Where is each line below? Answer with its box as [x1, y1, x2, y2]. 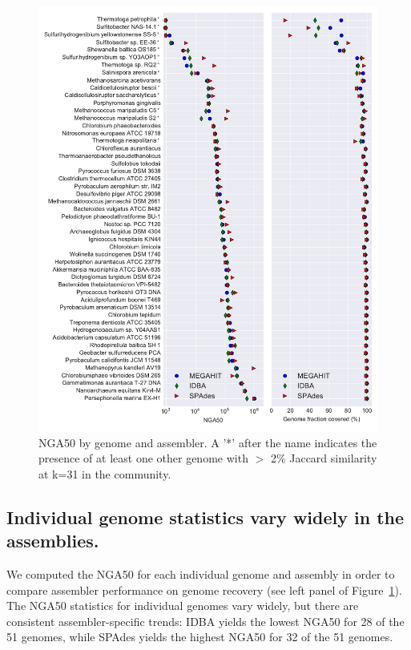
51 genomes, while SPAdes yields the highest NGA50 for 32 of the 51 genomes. [6, 628, 393, 645]
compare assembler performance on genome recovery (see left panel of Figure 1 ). [6, 581, 402, 598]
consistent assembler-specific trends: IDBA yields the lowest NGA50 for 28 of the [6, 612, 405, 629]
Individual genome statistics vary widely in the [6, 504, 405, 529]
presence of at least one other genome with [38, 450, 248, 466]
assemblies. [6, 528, 99, 553]
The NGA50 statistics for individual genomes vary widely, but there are [6, 597, 359, 614]
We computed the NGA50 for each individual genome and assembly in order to [6, 566, 395, 583]
